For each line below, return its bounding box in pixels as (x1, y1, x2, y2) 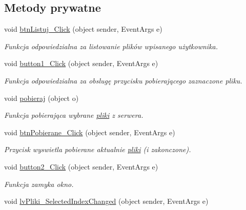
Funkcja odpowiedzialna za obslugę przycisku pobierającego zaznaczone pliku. (4, 75, 242, 86)
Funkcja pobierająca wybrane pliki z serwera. (4, 110, 143, 120)
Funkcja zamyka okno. (4, 178, 74, 189)
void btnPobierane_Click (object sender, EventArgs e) (4, 127, 175, 137)
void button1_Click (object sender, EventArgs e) (4, 58, 158, 69)
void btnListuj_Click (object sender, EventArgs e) (4, 24, 162, 34)
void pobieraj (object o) (4, 92, 79, 103)
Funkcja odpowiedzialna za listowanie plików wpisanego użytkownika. (4, 40, 218, 51)
